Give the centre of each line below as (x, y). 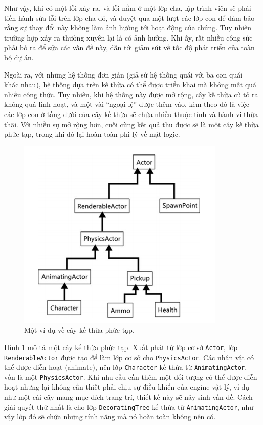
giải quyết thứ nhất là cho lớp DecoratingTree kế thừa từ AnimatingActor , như (129, 407)
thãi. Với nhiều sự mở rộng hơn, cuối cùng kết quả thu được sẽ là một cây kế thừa (131, 124)
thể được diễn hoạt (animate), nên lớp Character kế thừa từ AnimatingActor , (126, 367)
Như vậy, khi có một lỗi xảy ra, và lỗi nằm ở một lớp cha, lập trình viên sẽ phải (128, 8)
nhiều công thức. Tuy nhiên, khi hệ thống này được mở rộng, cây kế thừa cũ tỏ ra (131, 94)
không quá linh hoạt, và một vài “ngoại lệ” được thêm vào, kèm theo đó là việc (127, 104)
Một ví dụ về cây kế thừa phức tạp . (79, 330)
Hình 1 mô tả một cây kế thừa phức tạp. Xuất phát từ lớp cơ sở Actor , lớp (121, 347)
